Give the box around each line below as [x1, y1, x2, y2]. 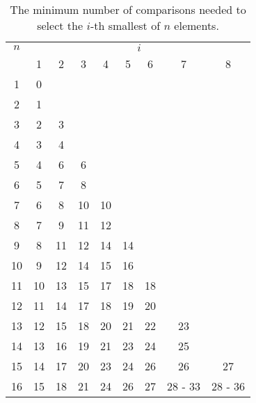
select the [37, 17, 83, 33]
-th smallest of [90, 17, 161, 33]
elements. [174, 17, 219, 33]
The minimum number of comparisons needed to [10, 1, 246, 17]
